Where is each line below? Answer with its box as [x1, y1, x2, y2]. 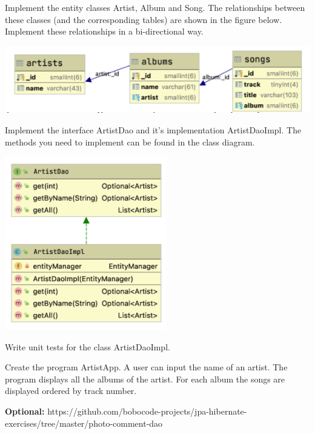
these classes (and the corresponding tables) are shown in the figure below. [5, 13, 282, 25]
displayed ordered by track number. [5, 384, 137, 397]
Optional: [5, 405, 45, 418]
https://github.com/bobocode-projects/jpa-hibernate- [47, 405, 247, 418]
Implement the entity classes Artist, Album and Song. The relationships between [5, 1, 305, 13]
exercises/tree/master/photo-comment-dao [5, 416, 163, 429]
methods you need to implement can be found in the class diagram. [5, 135, 255, 148]
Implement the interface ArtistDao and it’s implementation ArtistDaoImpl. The [5, 123, 302, 136]
